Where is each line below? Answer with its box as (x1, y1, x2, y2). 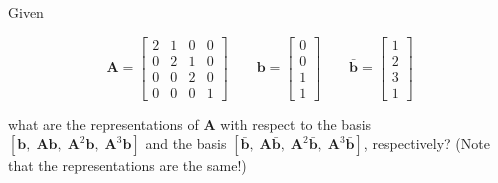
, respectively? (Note (363, 133, 490, 154)
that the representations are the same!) (8, 155, 247, 176)
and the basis (145, 133, 227, 154)
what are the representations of (8, 113, 199, 134)
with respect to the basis (220, 113, 372, 134)
